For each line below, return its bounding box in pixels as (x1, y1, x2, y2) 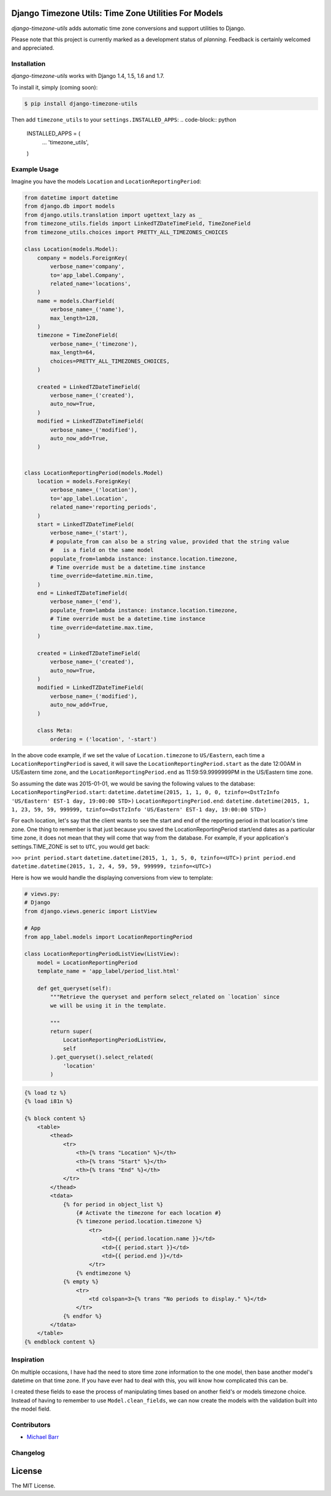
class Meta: (37, 727, 74, 734)
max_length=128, (50, 314, 99, 322)
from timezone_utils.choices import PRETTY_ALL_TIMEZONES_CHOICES (24, 228, 228, 236)
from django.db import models (24, 203, 115, 210)
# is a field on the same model (50, 547, 154, 554)
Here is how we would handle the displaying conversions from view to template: (11, 874, 213, 881)
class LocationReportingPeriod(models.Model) (24, 469, 164, 476)
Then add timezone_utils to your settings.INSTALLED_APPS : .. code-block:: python (11, 115, 237, 123)
